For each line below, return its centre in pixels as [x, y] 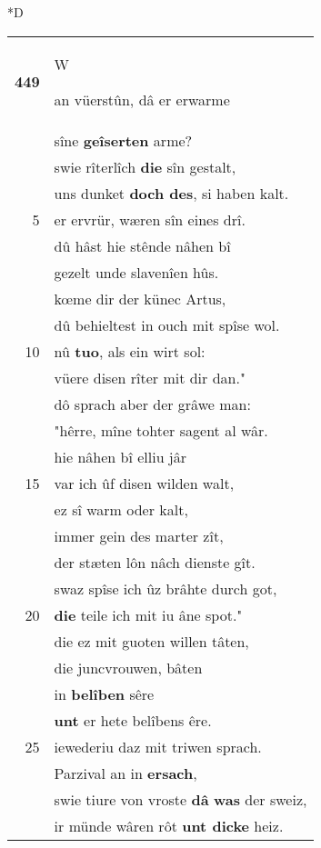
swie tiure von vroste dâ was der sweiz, [181, 799]
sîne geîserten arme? [123, 140]
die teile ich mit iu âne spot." [148, 614]
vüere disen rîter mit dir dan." [150, 377]
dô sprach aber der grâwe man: [152, 404]
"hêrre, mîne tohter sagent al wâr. [161, 430]
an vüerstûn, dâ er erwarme [142, 99]
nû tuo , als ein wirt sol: [130, 351]
